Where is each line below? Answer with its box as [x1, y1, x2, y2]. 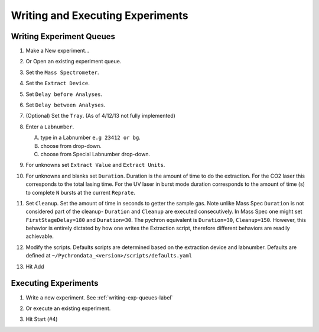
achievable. [25, 233, 54, 240]
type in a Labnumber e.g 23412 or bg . [40, 134, 141, 141]
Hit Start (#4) [25, 315, 58, 323]
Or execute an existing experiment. [25, 305, 111, 312]
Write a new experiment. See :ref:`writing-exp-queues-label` [25, 294, 173, 301]
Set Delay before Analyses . [25, 91, 103, 98]
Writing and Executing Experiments [11, 9, 188, 22]
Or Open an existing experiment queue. [25, 58, 122, 65]
